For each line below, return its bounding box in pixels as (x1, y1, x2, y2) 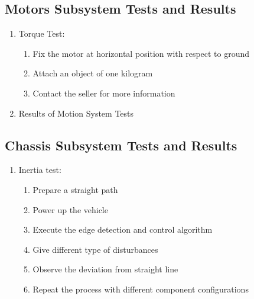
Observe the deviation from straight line (32, 263, 178, 275)
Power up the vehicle (32, 203, 108, 216)
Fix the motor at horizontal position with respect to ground (32, 47, 250, 59)
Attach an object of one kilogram (32, 67, 153, 79)
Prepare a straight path (32, 183, 118, 195)
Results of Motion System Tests (18, 107, 134, 119)
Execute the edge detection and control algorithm (32, 223, 213, 236)
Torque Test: (18, 27, 65, 40)
